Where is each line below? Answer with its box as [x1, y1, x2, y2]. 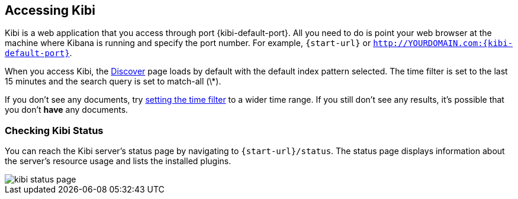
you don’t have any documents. [5, 105, 128, 115]
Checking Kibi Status [5, 124, 104, 136]
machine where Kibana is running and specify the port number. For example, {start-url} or [5, 38, 371, 48]
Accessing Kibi [5, 3, 95, 18]
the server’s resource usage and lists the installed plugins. [5, 156, 231, 167]
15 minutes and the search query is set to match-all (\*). [5, 76, 221, 87]
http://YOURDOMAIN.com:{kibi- [373, 38, 513, 48]
